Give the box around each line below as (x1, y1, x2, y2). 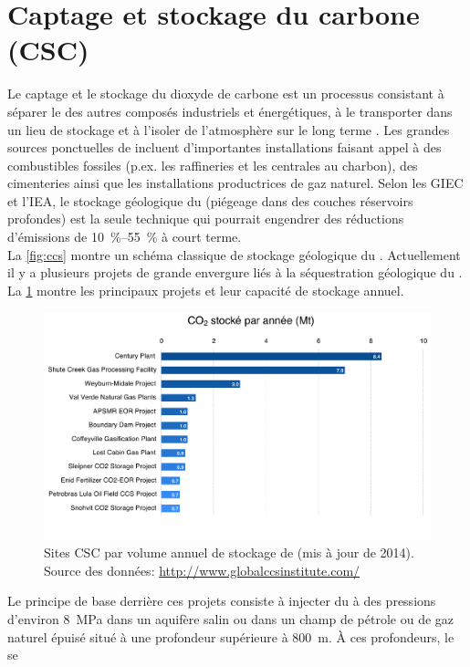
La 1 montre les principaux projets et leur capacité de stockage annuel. (7, 280, 404, 299)
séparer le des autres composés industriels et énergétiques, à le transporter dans (7, 101, 453, 120)
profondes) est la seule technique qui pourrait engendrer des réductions (7, 209, 404, 228)
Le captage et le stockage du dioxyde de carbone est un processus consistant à (7, 84, 444, 103)
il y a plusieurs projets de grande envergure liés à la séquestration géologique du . (7, 263, 463, 282)
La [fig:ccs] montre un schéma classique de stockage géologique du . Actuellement (7, 245, 461, 264)
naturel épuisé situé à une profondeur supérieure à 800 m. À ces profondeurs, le (7, 627, 454, 646)
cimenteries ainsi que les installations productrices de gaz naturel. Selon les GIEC (7, 173, 464, 193)
